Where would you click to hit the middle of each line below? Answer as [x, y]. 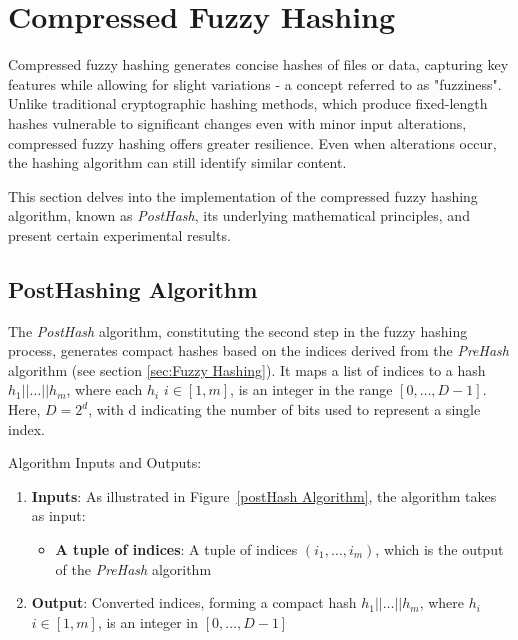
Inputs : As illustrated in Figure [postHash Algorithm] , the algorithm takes [264, 495]
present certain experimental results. [119, 234]
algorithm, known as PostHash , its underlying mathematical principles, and [239, 215]
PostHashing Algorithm [133, 288]
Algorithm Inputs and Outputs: [105, 462]
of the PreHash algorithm [133, 568]
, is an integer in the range [311, 389]
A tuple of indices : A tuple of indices [176, 549]
